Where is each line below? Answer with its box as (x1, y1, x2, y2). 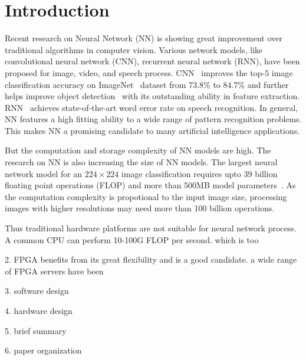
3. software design (5, 284, 69, 297)
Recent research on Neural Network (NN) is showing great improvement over (5, 32, 282, 44)
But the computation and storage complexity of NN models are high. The (5, 144, 271, 156)
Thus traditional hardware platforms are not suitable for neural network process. (5, 222, 297, 234)
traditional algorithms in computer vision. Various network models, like (5, 43, 263, 55)
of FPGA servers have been (5, 264, 104, 277)
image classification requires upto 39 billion (121, 167, 278, 179)
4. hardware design (5, 305, 73, 316)
